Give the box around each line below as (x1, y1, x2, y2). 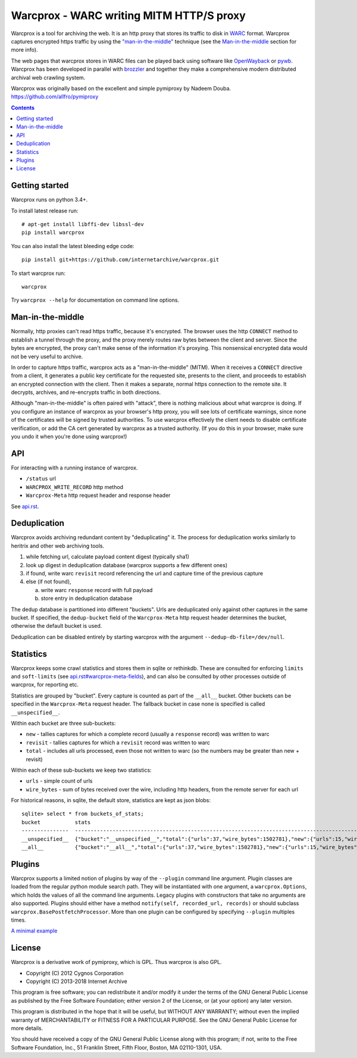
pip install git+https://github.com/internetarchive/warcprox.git (21, 256, 220, 263)
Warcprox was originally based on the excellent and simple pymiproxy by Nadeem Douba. (11, 84, 231, 92)
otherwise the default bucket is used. (11, 622, 102, 630)
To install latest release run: (11, 207, 79, 214)
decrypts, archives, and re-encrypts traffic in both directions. (11, 389, 161, 396)
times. (11, 916, 26, 924)
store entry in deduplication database (40, 595, 133, 602)
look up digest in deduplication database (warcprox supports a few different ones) (26, 561, 228, 568)
